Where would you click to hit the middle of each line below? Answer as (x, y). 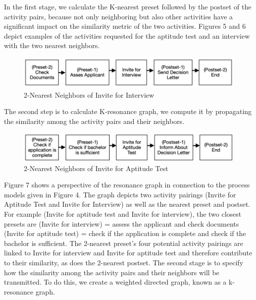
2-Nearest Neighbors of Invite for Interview (89, 94)
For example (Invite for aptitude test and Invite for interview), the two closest (123, 214)
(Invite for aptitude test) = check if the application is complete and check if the (125, 233)
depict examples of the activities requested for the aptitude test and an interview (127, 35)
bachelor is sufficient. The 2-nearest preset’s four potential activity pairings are (124, 243)
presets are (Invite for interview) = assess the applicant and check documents (122, 223)
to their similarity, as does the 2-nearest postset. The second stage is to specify (124, 262)
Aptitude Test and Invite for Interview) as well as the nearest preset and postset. (127, 204)
